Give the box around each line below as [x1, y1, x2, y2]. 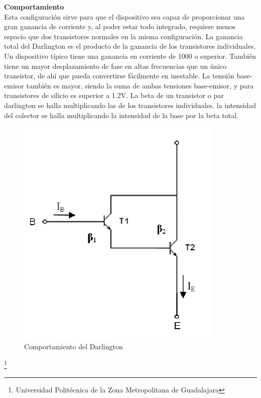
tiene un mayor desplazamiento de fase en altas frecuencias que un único [4, 60, 227, 71]
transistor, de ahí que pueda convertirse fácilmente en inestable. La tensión [4, 70, 234, 81]
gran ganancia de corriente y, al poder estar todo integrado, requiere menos [4, 21, 235, 32]
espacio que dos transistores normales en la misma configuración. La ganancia [4, 31, 243, 41]
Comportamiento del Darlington [24, 341, 123, 351]
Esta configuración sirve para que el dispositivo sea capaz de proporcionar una [4, 11, 245, 22]
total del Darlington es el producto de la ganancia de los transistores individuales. [4, 41, 256, 51]
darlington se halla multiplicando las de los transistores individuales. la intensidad [4, 99, 256, 110]
